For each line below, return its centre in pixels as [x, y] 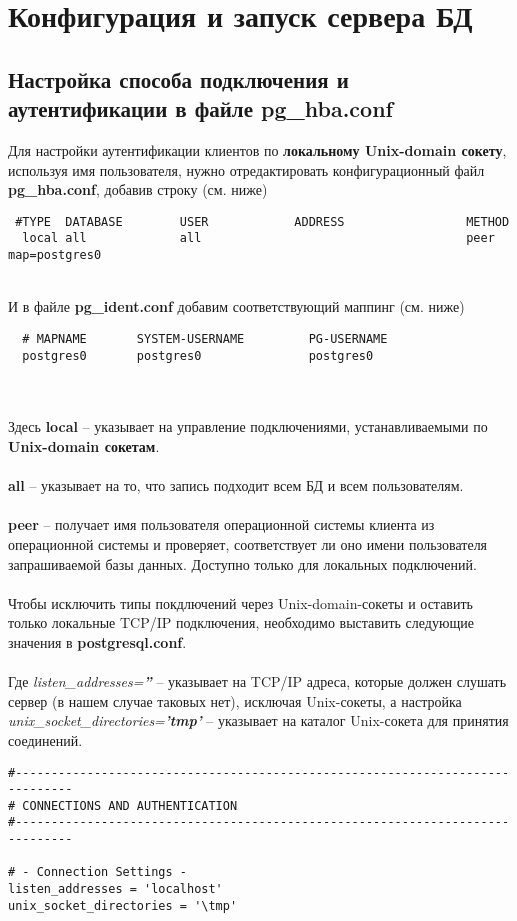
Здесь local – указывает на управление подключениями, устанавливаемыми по [248, 426]
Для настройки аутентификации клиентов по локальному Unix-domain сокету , [257, 149]
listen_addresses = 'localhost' [115, 889]
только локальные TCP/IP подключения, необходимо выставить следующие [241, 622]
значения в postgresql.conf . [97, 641]
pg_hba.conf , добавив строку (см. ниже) [138, 189]
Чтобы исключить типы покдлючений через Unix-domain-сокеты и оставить [240, 602]
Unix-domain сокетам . [84, 446]
